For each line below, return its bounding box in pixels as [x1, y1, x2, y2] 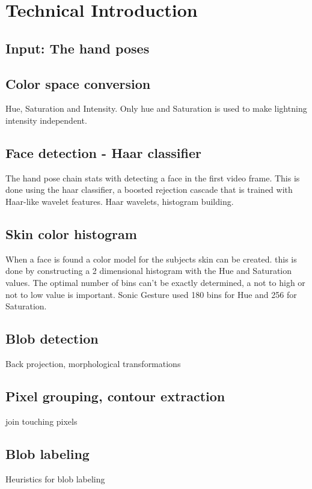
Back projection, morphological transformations [5, 357, 181, 369]
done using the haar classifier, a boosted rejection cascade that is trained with [5, 183, 293, 196]
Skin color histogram [5, 224, 137, 243]
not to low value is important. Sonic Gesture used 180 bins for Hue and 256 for [5, 288, 297, 300]
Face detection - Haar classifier [5, 143, 201, 162]
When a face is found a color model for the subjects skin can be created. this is [5, 252, 297, 265]
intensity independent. [5, 114, 87, 126]
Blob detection [5, 329, 99, 348]
